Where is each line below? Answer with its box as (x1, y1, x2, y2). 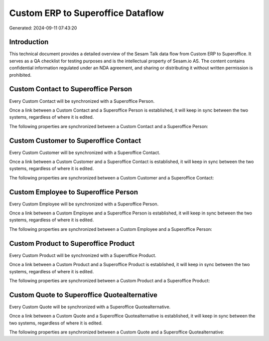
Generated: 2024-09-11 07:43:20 (9, 25, 77, 31)
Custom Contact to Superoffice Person (9, 85, 132, 93)
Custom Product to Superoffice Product (9, 239, 134, 248)
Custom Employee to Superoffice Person (9, 187, 138, 196)
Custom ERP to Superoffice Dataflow (9, 7, 164, 18)
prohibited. (9, 72, 32, 78)
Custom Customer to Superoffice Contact (9, 136, 141, 145)
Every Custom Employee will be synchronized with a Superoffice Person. (9, 201, 159, 207)
